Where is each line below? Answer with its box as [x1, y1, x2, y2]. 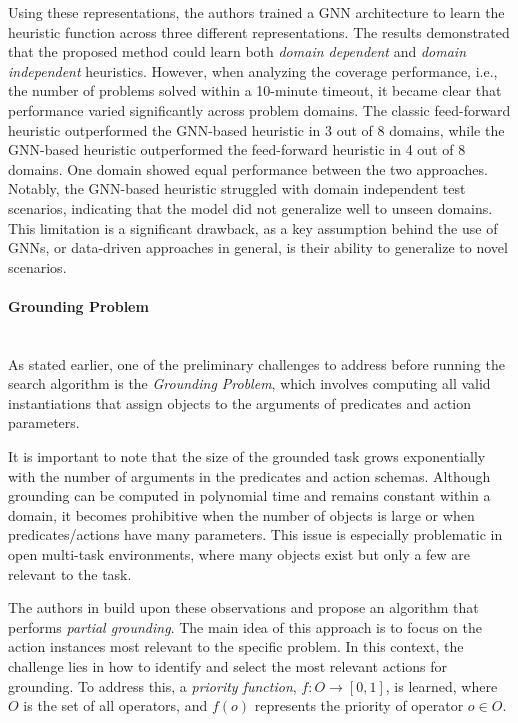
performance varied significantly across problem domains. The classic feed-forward [8, 99, 511, 120]
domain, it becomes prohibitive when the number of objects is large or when [8, 504, 475, 525]
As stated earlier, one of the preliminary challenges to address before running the [8, 353, 505, 374]
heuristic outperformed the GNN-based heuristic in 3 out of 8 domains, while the [8, 119, 505, 140]
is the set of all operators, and [23, 695, 208, 716]
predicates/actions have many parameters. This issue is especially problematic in [8, 524, 503, 545]
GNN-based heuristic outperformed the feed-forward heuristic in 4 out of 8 [8, 139, 466, 160]
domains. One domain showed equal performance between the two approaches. [8, 158, 488, 179]
